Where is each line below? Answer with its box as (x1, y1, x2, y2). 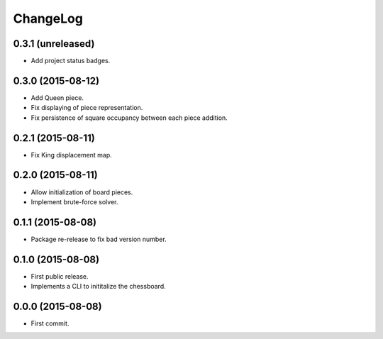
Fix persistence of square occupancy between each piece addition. (30, 113, 228, 122)
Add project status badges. (30, 57, 111, 65)
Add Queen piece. (30, 93, 84, 102)
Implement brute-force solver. (30, 197, 118, 206)
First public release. (30, 272, 89, 280)
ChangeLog (13, 11, 83, 26)
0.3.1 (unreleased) (13, 38, 95, 50)
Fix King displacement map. (30, 150, 113, 159)
